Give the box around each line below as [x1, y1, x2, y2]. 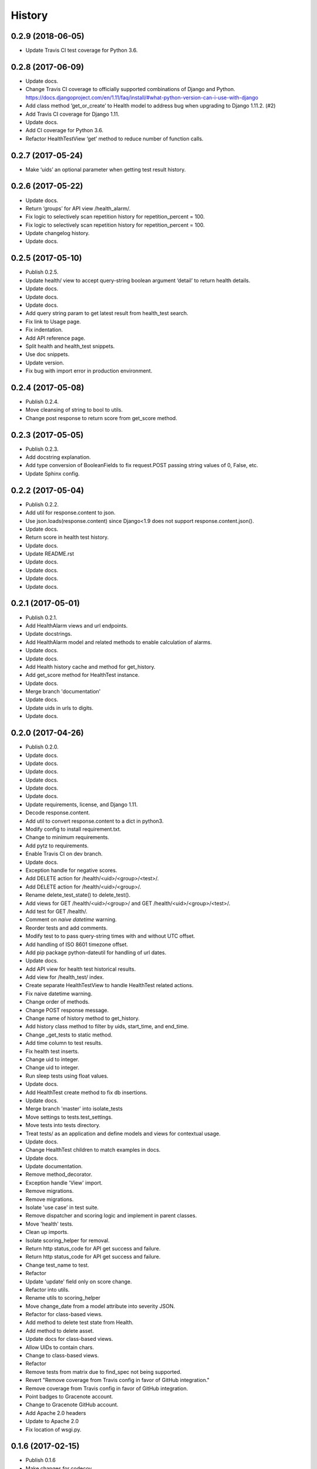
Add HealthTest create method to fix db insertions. [25, 1089, 148, 1096]
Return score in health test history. [25, 534, 109, 541]
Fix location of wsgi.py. [25, 1426, 82, 1433]
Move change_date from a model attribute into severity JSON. [25, 1302, 176, 1310]
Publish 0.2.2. [25, 501, 59, 508]
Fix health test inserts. [25, 1048, 79, 1055]
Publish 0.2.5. [25, 269, 59, 276]
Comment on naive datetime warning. [25, 916, 117, 923]
